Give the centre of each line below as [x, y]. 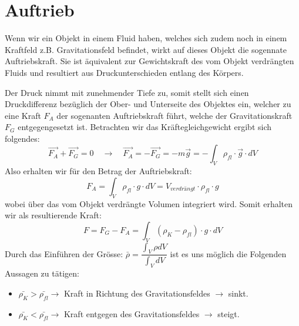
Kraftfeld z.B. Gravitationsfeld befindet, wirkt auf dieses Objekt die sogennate [146, 49]
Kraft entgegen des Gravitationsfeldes [132, 313]
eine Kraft [23, 115]
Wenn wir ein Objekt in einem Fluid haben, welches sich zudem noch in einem [146, 38]
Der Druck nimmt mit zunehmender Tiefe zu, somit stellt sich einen [127, 92]
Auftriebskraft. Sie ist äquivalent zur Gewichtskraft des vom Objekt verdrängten [149, 61]
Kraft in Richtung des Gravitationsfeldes [137, 293]
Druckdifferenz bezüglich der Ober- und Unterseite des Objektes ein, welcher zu [148, 104]
